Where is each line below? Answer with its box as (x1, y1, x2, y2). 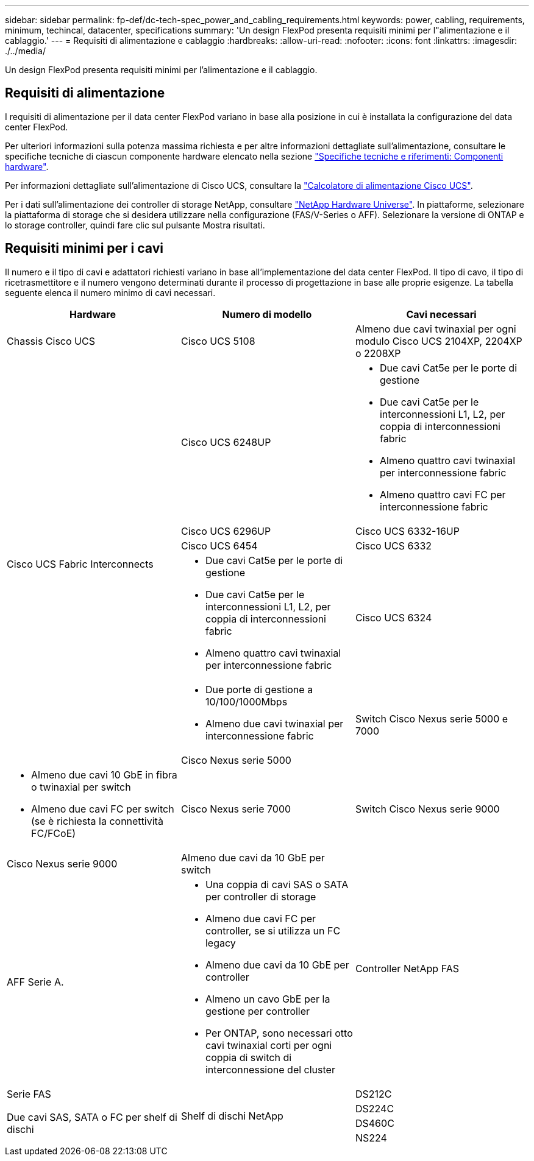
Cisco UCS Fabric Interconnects (7, 557, 154, 570)
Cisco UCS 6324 (355, 611, 432, 624)
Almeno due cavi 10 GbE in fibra (31, 768, 177, 781)
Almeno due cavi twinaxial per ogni (355, 322, 516, 335)
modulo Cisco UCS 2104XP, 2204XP (355, 334, 522, 347)
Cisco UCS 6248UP (180, 436, 271, 448)
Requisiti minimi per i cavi (5, 241, 163, 256)
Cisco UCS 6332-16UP (355, 524, 460, 537)
